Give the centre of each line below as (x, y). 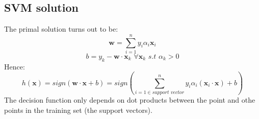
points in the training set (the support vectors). (78, 110)
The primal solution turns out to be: (61, 29)
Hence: (15, 66)
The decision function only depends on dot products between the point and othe (130, 100)
